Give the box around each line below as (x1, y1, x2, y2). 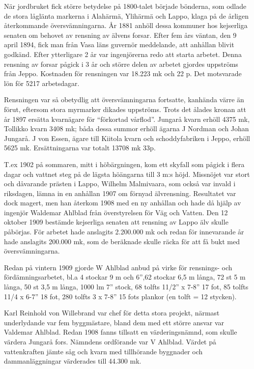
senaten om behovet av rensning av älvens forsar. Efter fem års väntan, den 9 (4, 29, 237, 40)
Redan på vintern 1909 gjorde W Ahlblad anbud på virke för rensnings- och (4, 262, 232, 272)
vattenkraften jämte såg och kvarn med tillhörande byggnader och (4, 346, 203, 356)
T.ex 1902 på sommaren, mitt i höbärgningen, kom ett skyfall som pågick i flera (4, 159, 245, 169)
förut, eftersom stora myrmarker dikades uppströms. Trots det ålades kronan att (4, 104, 246, 114)
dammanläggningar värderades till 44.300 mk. (4, 356, 141, 366)
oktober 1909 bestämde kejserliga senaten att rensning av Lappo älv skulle (4, 217, 228, 227)
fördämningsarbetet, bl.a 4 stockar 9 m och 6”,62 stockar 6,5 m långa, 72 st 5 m (4, 272, 246, 282)
